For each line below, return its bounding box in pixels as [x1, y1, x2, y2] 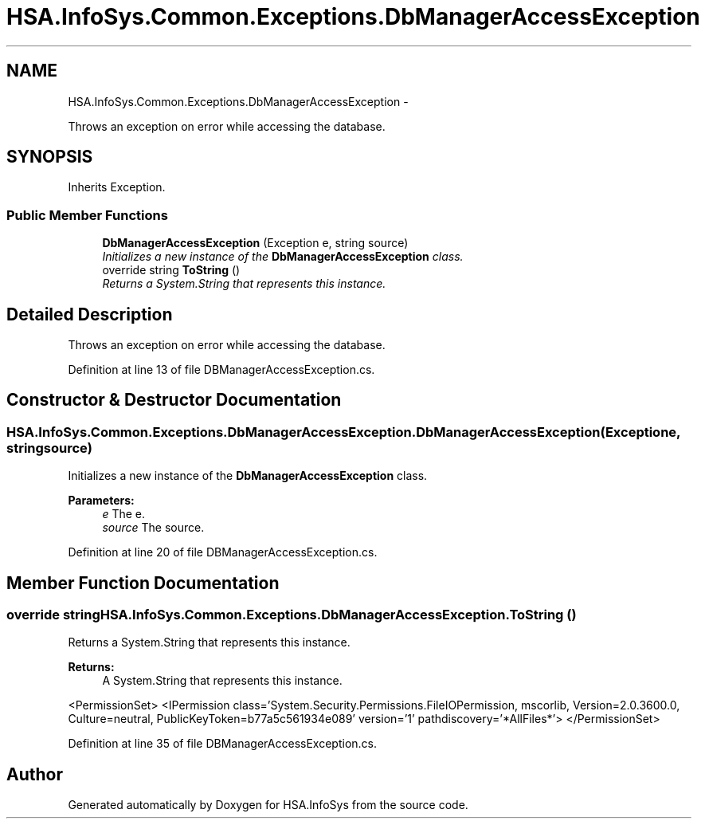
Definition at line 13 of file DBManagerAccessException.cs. [68, 363, 375, 377]
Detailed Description [6, 304, 173, 324]
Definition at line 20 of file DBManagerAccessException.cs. [68, 545, 378, 560]
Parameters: [68, 493, 135, 508]
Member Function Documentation [6, 572, 280, 593]
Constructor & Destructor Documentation [6, 390, 342, 411]
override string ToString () [102, 263, 241, 277]
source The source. [102, 521, 205, 535]
